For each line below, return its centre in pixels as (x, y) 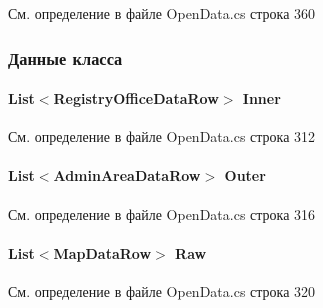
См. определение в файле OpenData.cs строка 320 (162, 291)
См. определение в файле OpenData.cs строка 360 (162, 13)
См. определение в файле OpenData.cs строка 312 (162, 136)
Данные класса (65, 57)
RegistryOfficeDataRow (136, 98)
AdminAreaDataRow (127, 175)
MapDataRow (102, 252)
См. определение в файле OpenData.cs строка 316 (162, 213)
